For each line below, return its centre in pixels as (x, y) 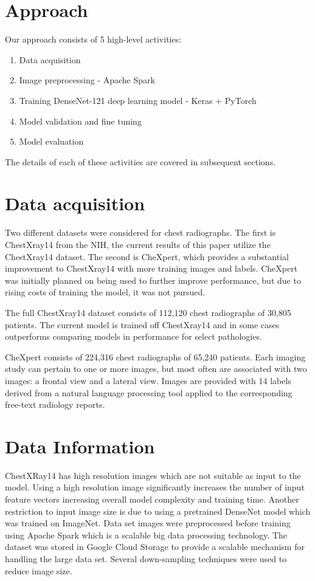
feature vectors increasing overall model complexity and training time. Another (152, 499)
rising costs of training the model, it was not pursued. (105, 292)
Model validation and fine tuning (80, 121)
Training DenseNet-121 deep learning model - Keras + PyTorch (138, 100)
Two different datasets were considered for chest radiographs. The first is (140, 232)
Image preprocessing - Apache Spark (87, 80)
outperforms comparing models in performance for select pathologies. (133, 336)
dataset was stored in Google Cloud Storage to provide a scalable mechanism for (155, 547)
